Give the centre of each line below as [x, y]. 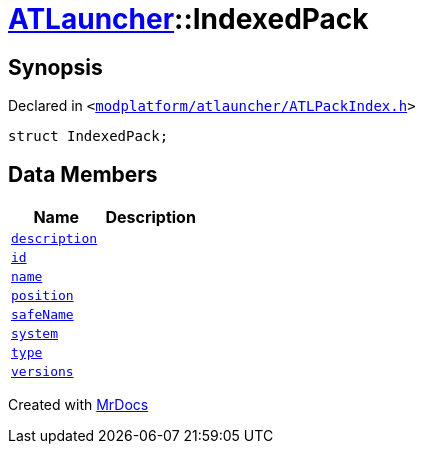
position [42, 296]
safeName [42, 315]
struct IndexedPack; [88, 136]
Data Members [83, 174]
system [34, 334]
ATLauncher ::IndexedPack [188, 19]
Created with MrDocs [78, 405]
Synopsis [55, 67]
